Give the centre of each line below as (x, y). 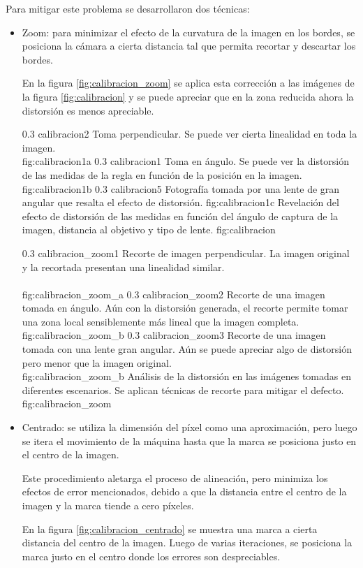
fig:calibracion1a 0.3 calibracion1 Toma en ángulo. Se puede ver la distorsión (186, 161)
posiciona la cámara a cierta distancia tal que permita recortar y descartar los (189, 46)
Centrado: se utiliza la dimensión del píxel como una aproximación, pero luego (190, 427)
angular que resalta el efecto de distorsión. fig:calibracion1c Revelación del (180, 202)
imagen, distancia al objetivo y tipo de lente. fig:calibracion (149, 230)
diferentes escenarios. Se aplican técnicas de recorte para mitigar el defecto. (183, 389)
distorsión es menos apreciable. (88, 110)
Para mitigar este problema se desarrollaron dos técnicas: (128, 8)
